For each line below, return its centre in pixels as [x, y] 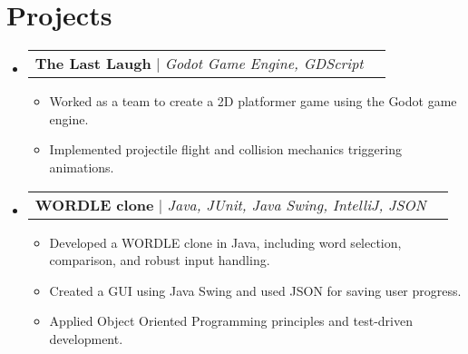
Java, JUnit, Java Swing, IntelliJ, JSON [297, 204]
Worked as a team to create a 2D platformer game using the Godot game [253, 101]
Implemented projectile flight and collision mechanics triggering [225, 149]
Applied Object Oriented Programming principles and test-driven [231, 321]
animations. [82, 167]
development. [86, 338]
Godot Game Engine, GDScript [264, 64]
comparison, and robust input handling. [160, 260]
